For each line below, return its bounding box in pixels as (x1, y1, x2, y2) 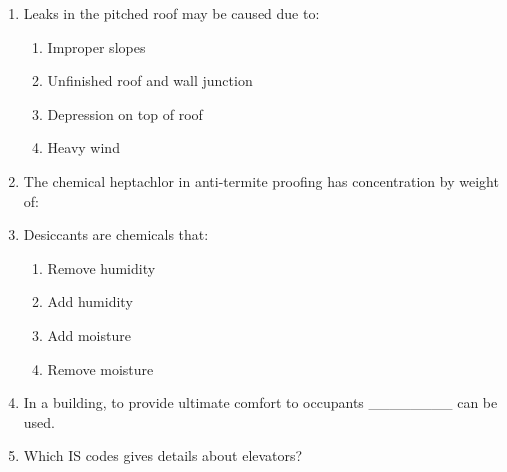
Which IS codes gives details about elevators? (23, 445, 303, 466)
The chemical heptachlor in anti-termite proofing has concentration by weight (23, 170, 499, 191)
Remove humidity (47, 257, 156, 278)
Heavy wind (47, 137, 120, 158)
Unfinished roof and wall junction (47, 70, 253, 91)
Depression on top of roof (47, 103, 203, 124)
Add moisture (47, 324, 131, 345)
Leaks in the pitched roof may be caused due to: (23, 3, 320, 23)
